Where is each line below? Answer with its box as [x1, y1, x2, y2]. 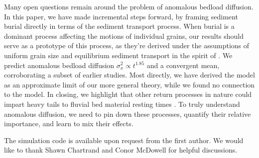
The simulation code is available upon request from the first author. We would [4, 135, 244, 145]
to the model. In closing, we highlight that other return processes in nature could [4, 89, 252, 99]
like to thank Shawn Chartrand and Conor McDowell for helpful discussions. [4, 145, 238, 155]
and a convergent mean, [146, 60, 220, 70]
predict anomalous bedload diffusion [4, 60, 115, 70]
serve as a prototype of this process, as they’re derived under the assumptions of [4, 40, 250, 51]
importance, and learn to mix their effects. [4, 118, 133, 129]
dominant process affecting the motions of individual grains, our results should [4, 30, 244, 41]
